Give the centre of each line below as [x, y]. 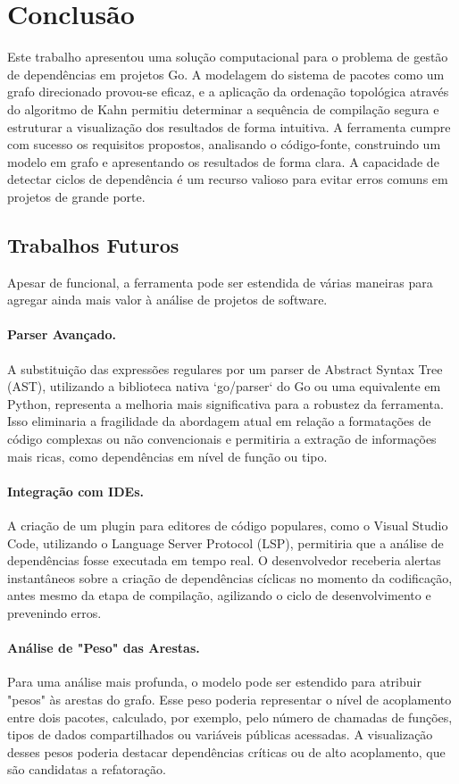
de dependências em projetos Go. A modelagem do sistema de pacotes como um [226, 74]
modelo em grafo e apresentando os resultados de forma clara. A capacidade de [223, 161]
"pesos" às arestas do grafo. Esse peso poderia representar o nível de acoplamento [229, 699]
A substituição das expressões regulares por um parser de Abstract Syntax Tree [225, 368]
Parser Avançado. [62, 334]
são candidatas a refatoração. [87, 769]
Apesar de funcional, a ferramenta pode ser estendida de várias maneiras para [220, 282]
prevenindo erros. [54, 612]
